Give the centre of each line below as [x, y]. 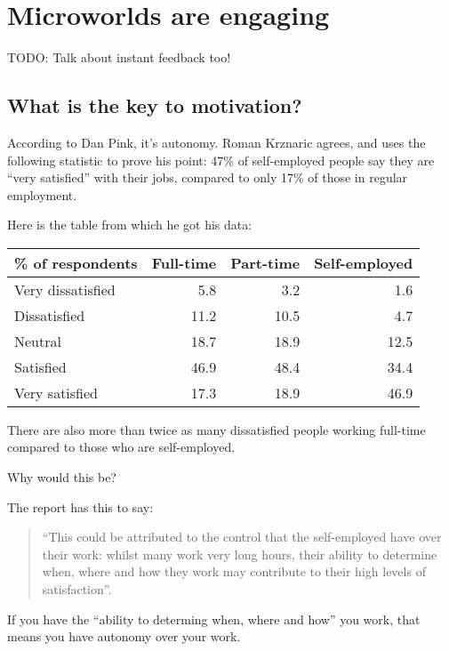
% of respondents [76, 262]
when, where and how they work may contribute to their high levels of [234, 571]
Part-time [265, 262]
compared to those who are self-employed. [121, 447]
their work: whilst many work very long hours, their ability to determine [240, 554]
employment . [42, 194]
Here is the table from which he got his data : [130, 225]
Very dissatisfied [65, 289]
